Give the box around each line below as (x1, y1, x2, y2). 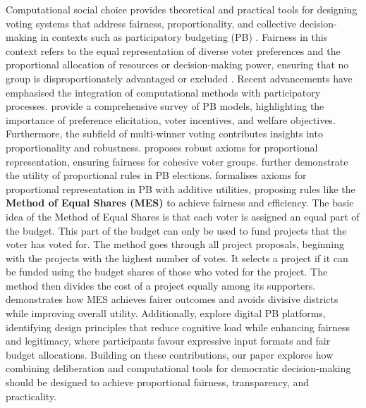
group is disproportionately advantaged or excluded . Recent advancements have (6, 70, 353, 85)
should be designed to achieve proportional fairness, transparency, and (6, 375, 309, 390)
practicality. (6, 388, 57, 403)
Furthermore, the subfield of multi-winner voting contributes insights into (6, 126, 323, 141)
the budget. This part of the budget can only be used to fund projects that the (6, 223, 347, 237)
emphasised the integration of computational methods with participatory (6, 85, 321, 99)
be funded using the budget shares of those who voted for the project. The (6, 264, 328, 279)
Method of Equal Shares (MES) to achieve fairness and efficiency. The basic (6, 195, 354, 210)
